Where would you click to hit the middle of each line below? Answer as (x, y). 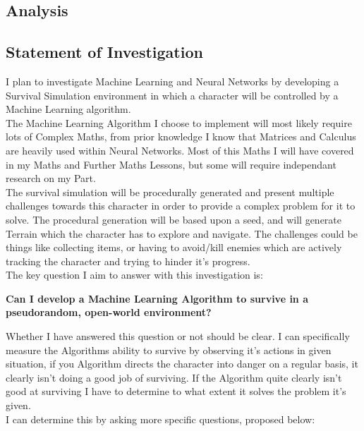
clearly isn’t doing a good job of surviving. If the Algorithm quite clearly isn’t (174, 377)
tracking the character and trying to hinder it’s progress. (128, 261)
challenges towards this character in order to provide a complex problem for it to (181, 206)
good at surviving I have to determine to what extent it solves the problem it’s (176, 391)
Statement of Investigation (104, 52)
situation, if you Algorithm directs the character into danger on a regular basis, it (182, 364)
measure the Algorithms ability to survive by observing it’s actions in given (169, 350)
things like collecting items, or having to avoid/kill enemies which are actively (174, 247)
